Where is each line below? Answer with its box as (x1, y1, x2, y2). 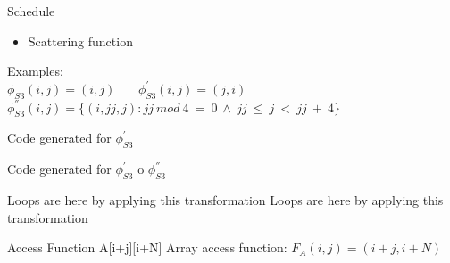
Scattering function (28, 31, 133, 50)
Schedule (7, 2, 55, 20)
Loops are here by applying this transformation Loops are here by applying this (7, 190, 444, 209)
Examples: (7, 62, 63, 80)
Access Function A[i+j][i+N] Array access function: (7, 238, 287, 257)
